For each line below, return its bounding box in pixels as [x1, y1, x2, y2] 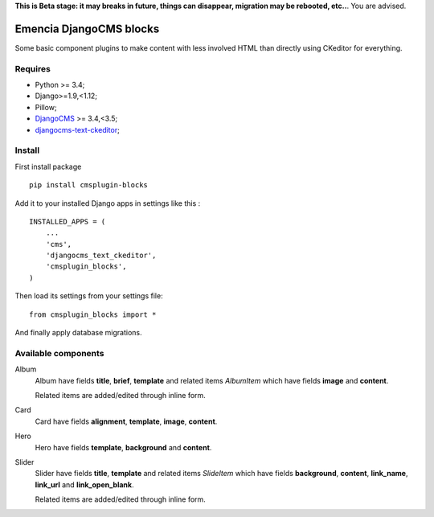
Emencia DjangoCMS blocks [14, 22, 160, 35]
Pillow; [35, 102, 57, 112]
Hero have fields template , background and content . [35, 442, 212, 452]
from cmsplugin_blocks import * [29, 310, 157, 319]
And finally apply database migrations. [14, 328, 142, 338]
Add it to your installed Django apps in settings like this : [14, 198, 201, 208]
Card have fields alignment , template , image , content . [35, 416, 218, 426]
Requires [14, 63, 51, 74]
